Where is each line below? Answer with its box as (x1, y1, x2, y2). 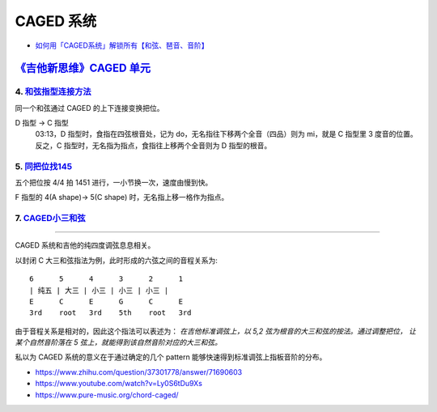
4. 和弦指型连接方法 (15, 86, 92, 97)
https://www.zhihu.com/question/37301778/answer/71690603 (35, 367, 243, 376)
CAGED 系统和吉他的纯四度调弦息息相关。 (15, 240, 155, 250)
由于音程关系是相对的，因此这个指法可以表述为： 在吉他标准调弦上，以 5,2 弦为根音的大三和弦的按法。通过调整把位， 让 (15, 326, 417, 336)
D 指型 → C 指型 (15, 118, 69, 128)
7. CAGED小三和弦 (15, 213, 86, 224)
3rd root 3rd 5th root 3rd (29, 308, 192, 317)
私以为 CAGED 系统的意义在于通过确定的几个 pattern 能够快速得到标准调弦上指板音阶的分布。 (15, 352, 327, 362)
